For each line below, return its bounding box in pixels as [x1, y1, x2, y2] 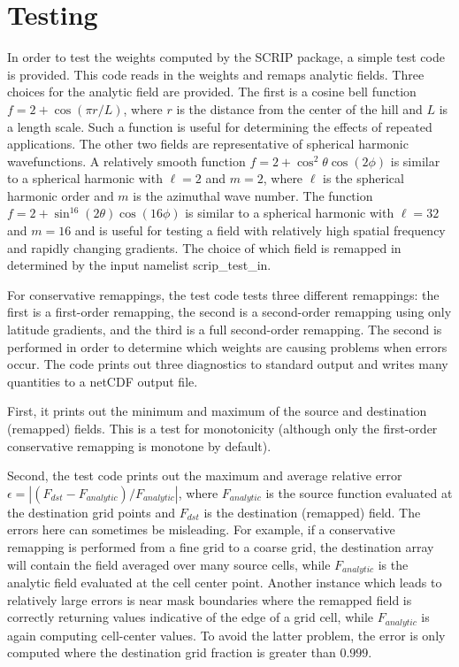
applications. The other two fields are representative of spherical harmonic [7, 134, 409, 153]
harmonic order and [7, 186, 114, 204]
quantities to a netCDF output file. [7, 372, 198, 390]
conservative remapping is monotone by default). [7, 436, 272, 455]
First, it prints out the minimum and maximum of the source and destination [7, 402, 427, 420]
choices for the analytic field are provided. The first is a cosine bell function [7, 82, 417, 101]
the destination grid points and [7, 502, 176, 521]
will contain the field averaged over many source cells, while [7, 555, 331, 573]
